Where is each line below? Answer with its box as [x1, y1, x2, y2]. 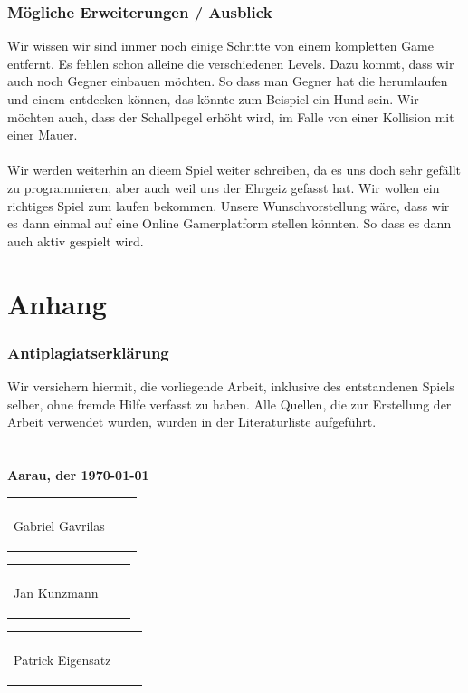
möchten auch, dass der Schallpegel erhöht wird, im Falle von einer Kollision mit [7, 107, 454, 126]
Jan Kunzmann [14, 582, 99, 602]
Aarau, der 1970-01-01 [7, 465, 149, 484]
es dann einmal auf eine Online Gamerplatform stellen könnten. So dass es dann [7, 214, 452, 233]
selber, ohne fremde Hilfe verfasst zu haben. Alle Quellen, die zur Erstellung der [7, 394, 452, 413]
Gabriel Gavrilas [14, 515, 105, 534]
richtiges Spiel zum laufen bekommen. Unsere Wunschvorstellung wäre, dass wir [7, 196, 450, 215]
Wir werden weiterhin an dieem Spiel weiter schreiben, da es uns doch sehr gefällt [7, 160, 462, 179]
